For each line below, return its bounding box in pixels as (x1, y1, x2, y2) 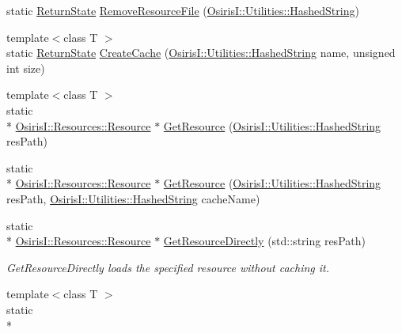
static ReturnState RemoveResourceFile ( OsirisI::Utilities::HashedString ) (6, 2, 359, 18)
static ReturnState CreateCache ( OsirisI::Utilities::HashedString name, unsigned (6, 44, 396, 61)
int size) (6, 59, 45, 76)
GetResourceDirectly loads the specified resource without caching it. (6, 259, 330, 275)
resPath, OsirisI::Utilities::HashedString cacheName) (6, 190, 260, 206)
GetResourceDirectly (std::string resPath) (163, 233, 366, 249)
